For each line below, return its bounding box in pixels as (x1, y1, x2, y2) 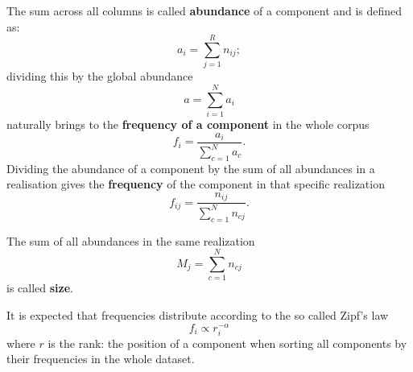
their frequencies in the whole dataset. (6, 350, 195, 367)
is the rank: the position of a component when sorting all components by (47, 334, 407, 351)
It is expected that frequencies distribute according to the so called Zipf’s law (6, 306, 389, 323)
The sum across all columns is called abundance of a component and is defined (6, 2, 403, 19)
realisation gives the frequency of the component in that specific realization (6, 176, 385, 192)
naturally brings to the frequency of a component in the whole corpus (6, 116, 370, 133)
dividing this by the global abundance (6, 68, 193, 85)
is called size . (6, 279, 73, 296)
